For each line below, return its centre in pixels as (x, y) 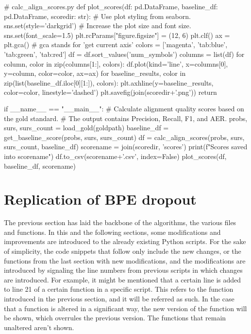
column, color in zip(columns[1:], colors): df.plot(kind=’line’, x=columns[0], (116, 63)
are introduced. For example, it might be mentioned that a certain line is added (123, 279)
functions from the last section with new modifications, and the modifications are (125, 260)
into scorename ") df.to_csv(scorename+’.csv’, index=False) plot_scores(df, (115, 156)
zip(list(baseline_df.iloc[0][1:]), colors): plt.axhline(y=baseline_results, (109, 82)
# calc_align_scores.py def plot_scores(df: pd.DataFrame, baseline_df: (111, 6)
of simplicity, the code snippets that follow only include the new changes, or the (123, 251)
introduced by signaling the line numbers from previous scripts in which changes (123, 270)
